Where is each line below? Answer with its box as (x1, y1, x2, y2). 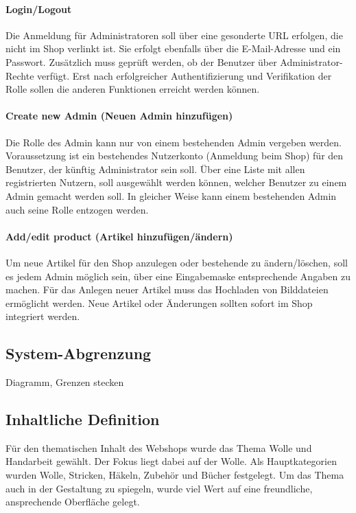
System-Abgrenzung (5, 343, 152, 364)
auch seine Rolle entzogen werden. (5, 202, 149, 216)
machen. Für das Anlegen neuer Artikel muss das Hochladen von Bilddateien (5, 282, 329, 297)
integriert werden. (5, 309, 80, 323)
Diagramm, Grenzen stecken (5, 375, 124, 389)
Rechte (5, 68, 34, 82)
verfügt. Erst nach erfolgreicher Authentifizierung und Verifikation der (37, 68, 332, 82)
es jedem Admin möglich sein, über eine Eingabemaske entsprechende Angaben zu (5, 269, 351, 283)
